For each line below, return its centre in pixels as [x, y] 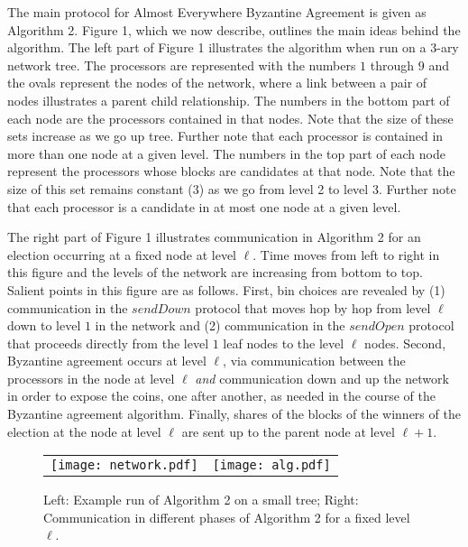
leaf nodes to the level [284, 343]
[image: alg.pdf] [271, 465]
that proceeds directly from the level [108, 343]
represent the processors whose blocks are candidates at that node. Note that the [231, 171]
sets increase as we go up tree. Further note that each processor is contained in [225, 136]
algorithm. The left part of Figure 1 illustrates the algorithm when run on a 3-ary [233, 47]
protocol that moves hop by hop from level [313, 307]
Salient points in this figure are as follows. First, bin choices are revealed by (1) [226, 289]
